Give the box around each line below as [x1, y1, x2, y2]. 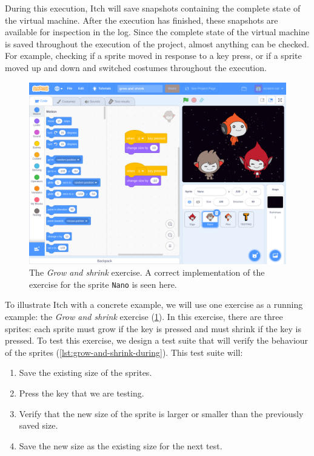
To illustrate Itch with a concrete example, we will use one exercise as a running [5, 298, 303, 311]
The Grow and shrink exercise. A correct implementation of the [29, 266, 265, 279]
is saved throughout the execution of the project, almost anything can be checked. [5, 37, 309, 50]
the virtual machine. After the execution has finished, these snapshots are [5, 13, 278, 26]
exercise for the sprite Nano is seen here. [29, 277, 177, 290]
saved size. [19, 419, 58, 432]
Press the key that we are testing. [19, 386, 144, 399]
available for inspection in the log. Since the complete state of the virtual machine [5, 26, 310, 38]
